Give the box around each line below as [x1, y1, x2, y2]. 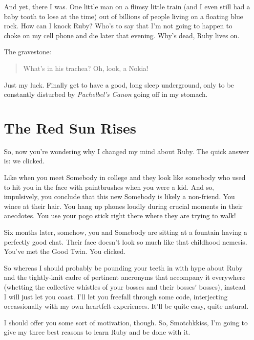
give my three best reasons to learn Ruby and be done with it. [4, 327, 190, 337]
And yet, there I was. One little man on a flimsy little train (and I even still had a [4, 1, 250, 11]
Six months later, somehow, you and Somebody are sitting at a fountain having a [4, 227, 248, 237]
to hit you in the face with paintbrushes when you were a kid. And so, [4, 181, 214, 192]
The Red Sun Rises [4, 117, 136, 137]
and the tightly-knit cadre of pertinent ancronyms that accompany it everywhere [4, 272, 246, 282]
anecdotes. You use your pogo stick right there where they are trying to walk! [4, 210, 236, 221]
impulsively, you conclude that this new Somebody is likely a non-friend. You [4, 191, 235, 202]
